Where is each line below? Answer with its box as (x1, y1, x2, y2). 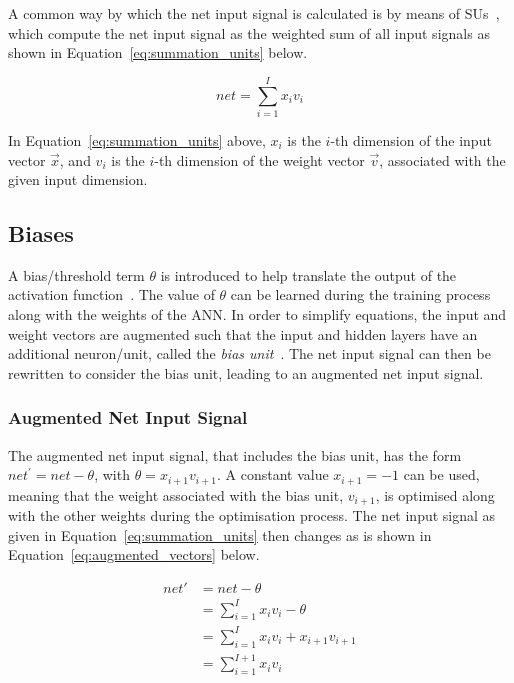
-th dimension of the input (330, 129, 492, 150)
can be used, (403, 464, 480, 485)
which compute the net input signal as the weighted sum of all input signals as (8, 22, 490, 43)
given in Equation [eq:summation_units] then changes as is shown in (8, 524, 432, 545)
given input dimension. (8, 169, 148, 190)
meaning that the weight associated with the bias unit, (8, 484, 344, 505)
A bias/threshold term (8, 264, 145, 285)
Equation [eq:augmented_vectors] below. (8, 544, 260, 565)
